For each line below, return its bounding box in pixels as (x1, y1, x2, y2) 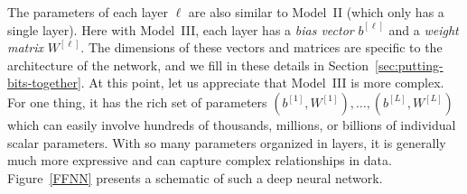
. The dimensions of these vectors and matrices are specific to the (80, 38, 443, 57)
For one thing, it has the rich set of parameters (7, 92, 267, 111)
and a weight (388, 20, 459, 39)
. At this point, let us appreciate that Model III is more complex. (80, 73, 444, 92)
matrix (7, 38, 43, 57)
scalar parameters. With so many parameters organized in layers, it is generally (7, 133, 446, 152)
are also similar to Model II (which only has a (188, 3, 444, 21)
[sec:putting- (375, 55, 444, 74)
